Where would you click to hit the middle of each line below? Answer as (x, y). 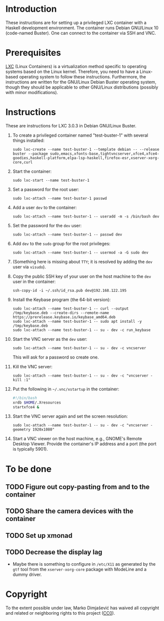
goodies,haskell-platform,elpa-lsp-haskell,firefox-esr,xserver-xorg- (86, 158)
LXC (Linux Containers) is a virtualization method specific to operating (76, 66)
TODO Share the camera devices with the (70, 511)
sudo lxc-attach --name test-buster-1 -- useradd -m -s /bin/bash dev (86, 216)
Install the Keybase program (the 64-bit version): (62, 299)
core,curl (23, 162)
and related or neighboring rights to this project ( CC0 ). (60, 613)
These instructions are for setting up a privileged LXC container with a (76, 23)
